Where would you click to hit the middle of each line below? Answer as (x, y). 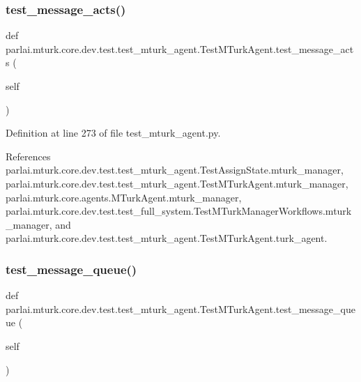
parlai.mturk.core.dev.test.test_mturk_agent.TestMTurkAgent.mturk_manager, (177, 183)
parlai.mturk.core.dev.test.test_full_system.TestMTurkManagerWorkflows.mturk (179, 211)
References (28, 156)
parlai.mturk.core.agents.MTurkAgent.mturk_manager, (124, 197)
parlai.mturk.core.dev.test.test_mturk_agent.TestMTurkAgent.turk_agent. (167, 238)
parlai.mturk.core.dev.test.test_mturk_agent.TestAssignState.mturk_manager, (175, 170)
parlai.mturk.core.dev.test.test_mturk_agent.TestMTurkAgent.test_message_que (180, 308)
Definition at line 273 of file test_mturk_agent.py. (113, 133)
